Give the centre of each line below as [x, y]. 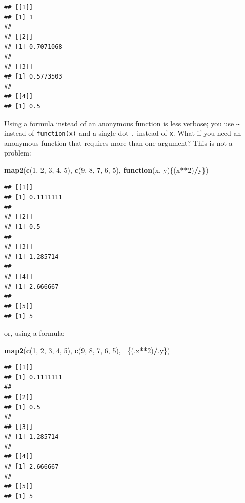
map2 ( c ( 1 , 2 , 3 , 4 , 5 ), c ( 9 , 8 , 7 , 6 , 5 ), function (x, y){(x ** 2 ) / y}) [106, 170]
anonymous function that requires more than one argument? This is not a [118, 143]
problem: [18, 153]
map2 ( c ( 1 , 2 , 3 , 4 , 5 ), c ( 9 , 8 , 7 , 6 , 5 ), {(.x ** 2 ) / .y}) [87, 350]
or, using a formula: [34, 333]
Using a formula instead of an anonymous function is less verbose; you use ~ [122, 123]
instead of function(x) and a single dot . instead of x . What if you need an [123, 133]
